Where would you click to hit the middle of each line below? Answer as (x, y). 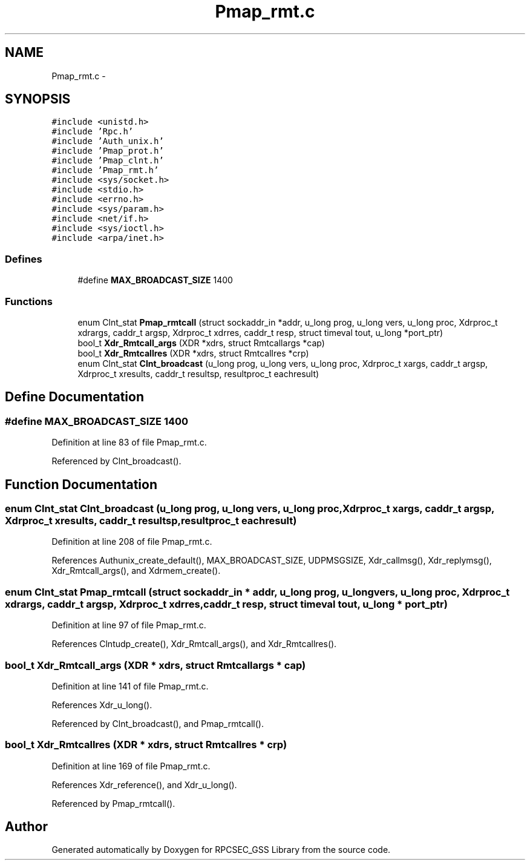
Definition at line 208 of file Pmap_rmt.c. (132, 542)
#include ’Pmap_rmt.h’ (105, 170)
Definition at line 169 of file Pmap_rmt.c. (131, 766)
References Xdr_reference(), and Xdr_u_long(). (144, 784)
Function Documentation (81, 484)
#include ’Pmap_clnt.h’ (108, 161)
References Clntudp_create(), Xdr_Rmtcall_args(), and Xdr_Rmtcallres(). (194, 644)
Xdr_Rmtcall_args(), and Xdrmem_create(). (136, 571)
